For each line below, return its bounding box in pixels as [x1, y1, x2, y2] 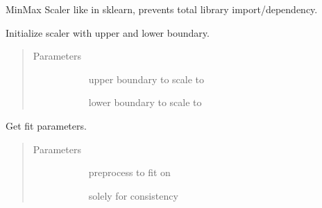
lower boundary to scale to [88, 95, 202, 110]
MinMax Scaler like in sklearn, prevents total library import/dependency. [6, 2, 318, 16]
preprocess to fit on [88, 165, 171, 180]
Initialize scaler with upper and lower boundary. [6, 25, 210, 40]
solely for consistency [88, 188, 178, 202]
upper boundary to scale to [88, 71, 205, 86]
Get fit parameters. [6, 118, 87, 132]
